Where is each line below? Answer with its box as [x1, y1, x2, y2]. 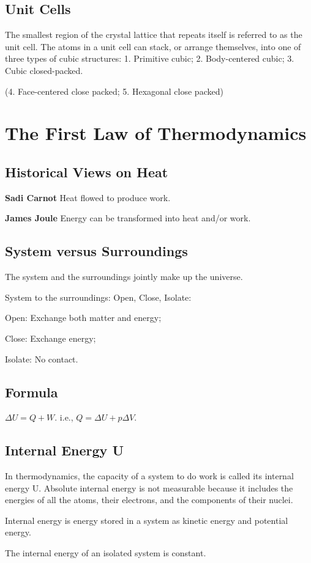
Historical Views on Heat [5, 162, 168, 181]
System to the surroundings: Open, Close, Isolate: [5, 290, 192, 303]
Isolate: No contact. [5, 352, 78, 365]
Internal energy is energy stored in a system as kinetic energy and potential [5, 513, 288, 526]
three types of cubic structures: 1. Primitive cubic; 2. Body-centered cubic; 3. [5, 52, 294, 65]
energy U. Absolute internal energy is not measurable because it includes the [5, 481, 293, 494]
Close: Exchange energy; [5, 331, 96, 344]
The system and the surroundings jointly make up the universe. [5, 270, 243, 283]
